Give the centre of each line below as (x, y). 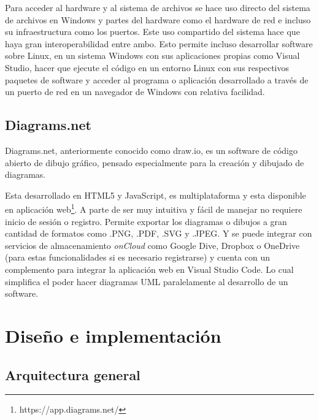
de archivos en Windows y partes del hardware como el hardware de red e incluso (158, 19)
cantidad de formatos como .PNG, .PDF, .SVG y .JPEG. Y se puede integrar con (159, 233)
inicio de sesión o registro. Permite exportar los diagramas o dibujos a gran (146, 221)
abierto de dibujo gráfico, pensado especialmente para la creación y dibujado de (155, 162)
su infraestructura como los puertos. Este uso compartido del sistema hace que (152, 32)
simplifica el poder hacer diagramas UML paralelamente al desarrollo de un (147, 281)
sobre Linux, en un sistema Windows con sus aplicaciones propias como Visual (152, 55)
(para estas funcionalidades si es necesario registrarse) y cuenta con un (138, 257)
